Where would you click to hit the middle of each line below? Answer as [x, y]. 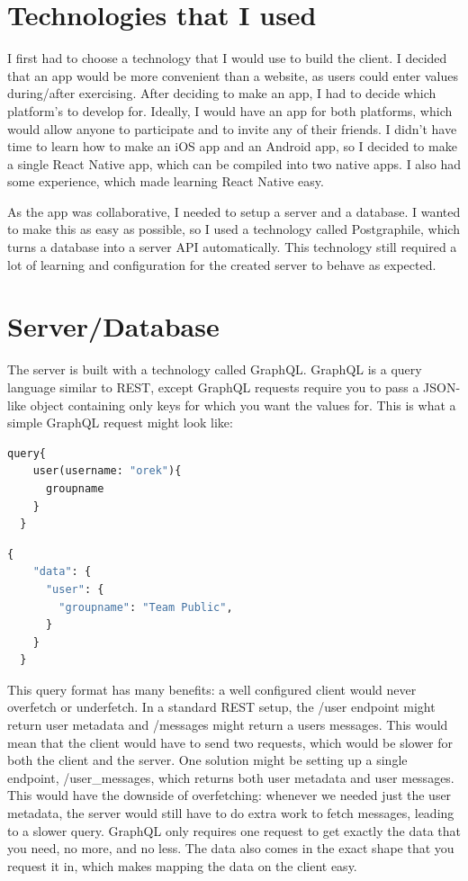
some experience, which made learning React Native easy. [166, 181]
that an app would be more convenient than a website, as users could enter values [233, 75]
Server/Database [113, 326]
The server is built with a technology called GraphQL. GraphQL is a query [215, 369]
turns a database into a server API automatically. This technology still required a [232, 247]
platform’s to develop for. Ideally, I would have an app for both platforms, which [230, 110]
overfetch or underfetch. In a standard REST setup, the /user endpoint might [221, 707]
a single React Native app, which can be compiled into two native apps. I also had [234, 163]
